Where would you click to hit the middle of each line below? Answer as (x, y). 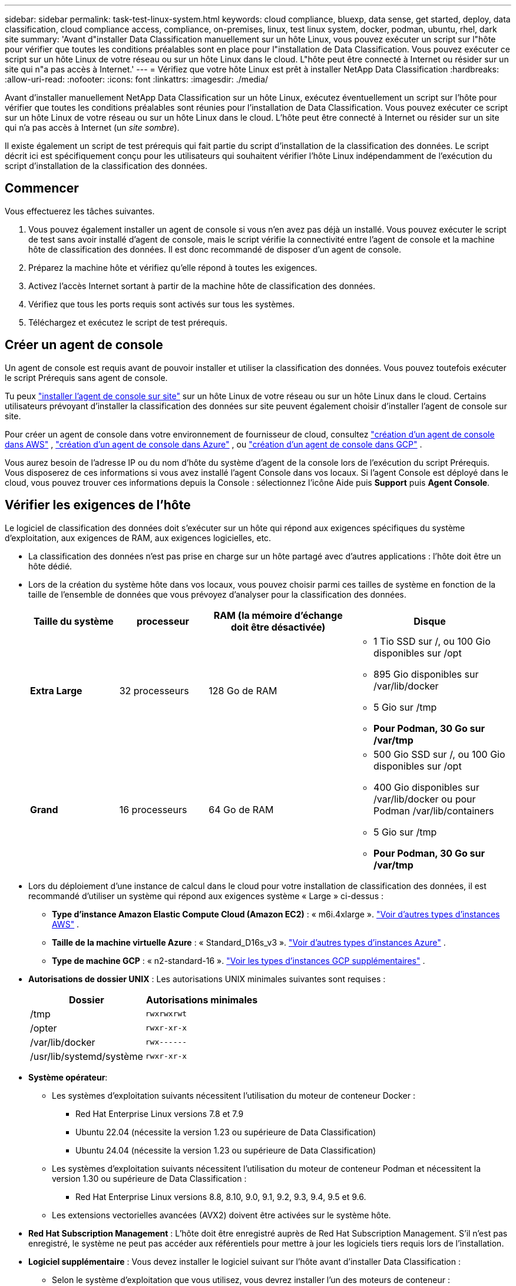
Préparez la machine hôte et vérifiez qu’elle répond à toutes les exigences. (173, 267)
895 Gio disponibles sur (426, 674)
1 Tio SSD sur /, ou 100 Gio (432, 641)
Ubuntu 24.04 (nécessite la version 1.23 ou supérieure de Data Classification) (226, 1150)
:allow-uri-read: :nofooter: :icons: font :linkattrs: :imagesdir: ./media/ (137, 79)
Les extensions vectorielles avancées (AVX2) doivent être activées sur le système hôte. (221, 1215)
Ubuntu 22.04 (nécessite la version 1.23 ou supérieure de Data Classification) (226, 1132)
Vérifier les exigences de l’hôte (98, 505)
